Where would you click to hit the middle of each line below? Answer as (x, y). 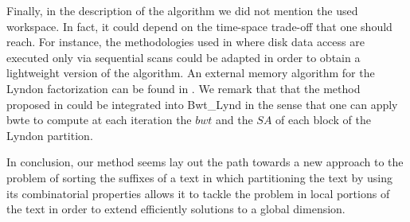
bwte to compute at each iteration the (99, 120)
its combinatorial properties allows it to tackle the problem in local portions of (198, 193)
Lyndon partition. (50, 135)
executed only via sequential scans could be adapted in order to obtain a (184, 57)
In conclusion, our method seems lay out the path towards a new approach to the (205, 162)
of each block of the (323, 120)
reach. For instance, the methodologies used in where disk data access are (185, 42)
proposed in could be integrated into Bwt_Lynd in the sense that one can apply (202, 104)
